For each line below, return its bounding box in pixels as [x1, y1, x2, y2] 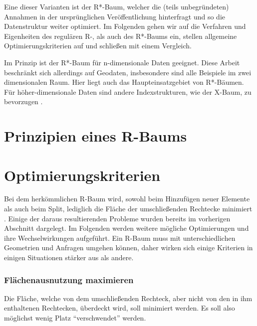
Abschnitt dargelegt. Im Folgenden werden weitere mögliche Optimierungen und [4, 223, 249, 233]
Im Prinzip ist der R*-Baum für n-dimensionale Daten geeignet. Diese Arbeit [4, 57, 240, 67]
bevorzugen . [4, 96, 43, 107]
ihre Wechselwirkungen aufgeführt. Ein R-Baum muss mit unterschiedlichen [4, 232, 236, 243]
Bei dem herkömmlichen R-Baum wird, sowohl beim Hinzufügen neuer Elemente [4, 193, 250, 204]
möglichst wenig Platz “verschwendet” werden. [4, 313, 146, 323]
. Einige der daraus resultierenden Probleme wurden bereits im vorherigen [4, 213, 231, 223]
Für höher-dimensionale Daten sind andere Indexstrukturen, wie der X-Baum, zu [4, 86, 252, 97]
